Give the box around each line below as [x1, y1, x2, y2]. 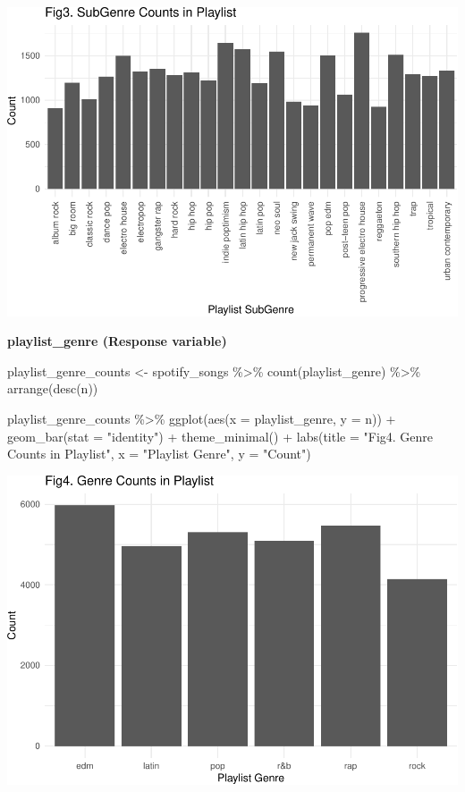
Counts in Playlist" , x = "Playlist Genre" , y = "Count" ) [7, 444, 311, 463]
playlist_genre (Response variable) [7, 332, 227, 350]
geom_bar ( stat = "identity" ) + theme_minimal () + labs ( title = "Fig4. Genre [7, 426, 434, 445]
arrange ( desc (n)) [7, 379, 98, 398]
